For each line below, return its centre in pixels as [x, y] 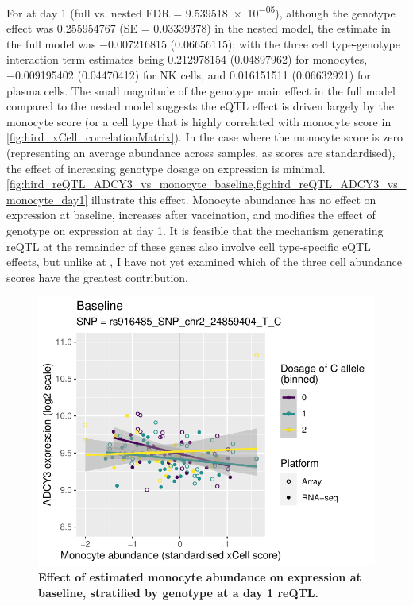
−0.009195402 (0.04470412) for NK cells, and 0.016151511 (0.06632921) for [189, 75]
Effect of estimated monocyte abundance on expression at [200, 577]
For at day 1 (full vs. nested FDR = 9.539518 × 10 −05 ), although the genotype [201, 12]
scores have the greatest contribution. [97, 277]
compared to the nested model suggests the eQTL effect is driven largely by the [200, 106]
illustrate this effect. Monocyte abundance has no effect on [234, 199]
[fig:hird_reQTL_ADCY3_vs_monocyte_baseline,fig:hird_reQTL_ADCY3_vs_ [206, 184]
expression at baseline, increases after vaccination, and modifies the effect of [191, 215]
